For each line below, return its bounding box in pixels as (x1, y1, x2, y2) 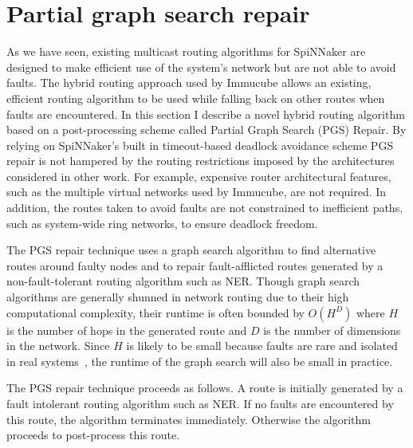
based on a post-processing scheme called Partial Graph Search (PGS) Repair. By (6, 121, 407, 138)
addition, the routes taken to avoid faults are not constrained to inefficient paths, (6, 199, 403, 216)
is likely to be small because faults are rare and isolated (126, 337, 398, 354)
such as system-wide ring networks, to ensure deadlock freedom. (6, 214, 318, 231)
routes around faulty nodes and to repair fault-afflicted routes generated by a (6, 257, 383, 273)
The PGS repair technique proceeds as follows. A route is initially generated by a (6, 379, 403, 396)
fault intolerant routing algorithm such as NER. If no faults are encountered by (6, 395, 394, 411)
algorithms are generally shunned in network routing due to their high (6, 289, 349, 305)
